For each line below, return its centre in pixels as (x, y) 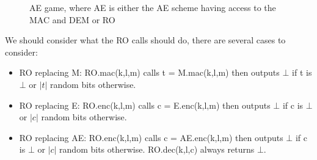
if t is (302, 72)
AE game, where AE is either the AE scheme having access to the (153, 7)
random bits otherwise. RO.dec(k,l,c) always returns (157, 149)
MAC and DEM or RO (72, 19)
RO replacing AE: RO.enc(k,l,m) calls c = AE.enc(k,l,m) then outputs (151, 137)
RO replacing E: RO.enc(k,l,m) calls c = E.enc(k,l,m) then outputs (145, 105)
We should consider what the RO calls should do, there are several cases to (145, 40)
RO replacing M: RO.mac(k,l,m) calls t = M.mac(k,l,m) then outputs (149, 72)
